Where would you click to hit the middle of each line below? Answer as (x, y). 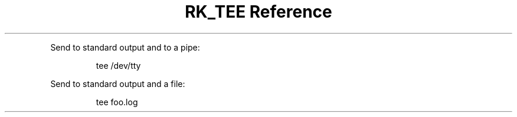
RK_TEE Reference (258, 12)
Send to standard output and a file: (118, 83)
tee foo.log (117, 102)
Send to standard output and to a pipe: (125, 47)
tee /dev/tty (118, 65)
